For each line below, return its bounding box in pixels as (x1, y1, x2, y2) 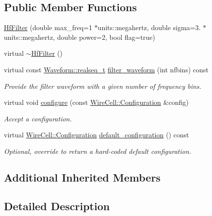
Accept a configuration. (4, 113, 72, 123)
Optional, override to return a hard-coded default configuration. (4, 146, 192, 156)
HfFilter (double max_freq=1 (4, 22, 92, 33)
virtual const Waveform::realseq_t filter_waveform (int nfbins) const (4, 64, 209, 74)
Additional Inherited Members (4, 169, 161, 184)
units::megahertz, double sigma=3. (98, 22, 201, 33)
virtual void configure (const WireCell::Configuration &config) (4, 97, 189, 107)
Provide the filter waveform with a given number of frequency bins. (4, 81, 201, 91)
